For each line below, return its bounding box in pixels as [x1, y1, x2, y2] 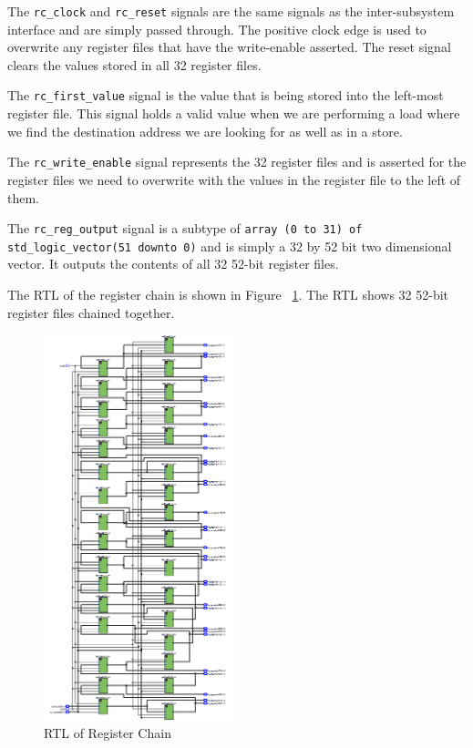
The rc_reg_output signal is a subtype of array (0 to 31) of [7, 219, 363, 238]
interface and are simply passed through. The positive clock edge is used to [7, 19, 427, 38]
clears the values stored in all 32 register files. [7, 55, 262, 74]
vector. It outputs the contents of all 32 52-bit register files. [7, 254, 339, 273]
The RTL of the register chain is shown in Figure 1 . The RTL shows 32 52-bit [7, 285, 449, 304]
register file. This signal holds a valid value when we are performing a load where [7, 104, 460, 123]
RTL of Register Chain [44, 723, 171, 743]
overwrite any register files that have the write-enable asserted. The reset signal [7, 37, 451, 56]
